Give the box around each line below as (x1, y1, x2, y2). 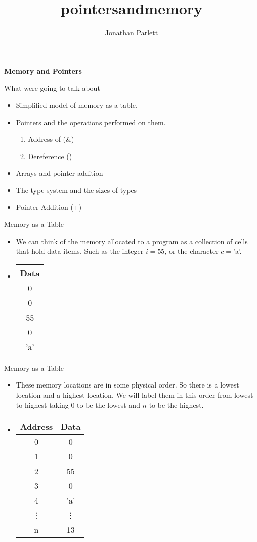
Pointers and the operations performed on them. (16, 117, 166, 127)
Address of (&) (28, 134, 74, 144)
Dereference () (28, 150, 72, 161)
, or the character (164, 246, 219, 256)
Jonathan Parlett (105, 27, 158, 38)
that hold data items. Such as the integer (16, 246, 144, 256)
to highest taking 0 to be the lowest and (16, 399, 140, 410)
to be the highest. (149, 399, 204, 410)
